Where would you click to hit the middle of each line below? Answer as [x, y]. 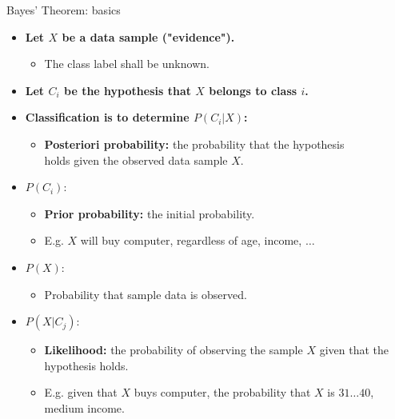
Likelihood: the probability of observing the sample [174, 350]
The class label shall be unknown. [127, 64]
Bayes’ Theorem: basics [64, 10]
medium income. [84, 407]
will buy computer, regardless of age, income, [191, 240]
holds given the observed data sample [136, 160]
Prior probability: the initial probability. [150, 213]
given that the [354, 350]
